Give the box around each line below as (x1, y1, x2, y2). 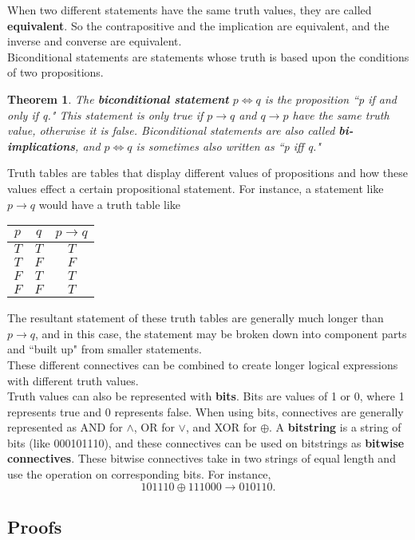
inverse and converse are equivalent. (7, 33, 182, 49)
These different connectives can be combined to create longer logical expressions (7, 356, 398, 372)
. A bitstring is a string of (269, 419, 401, 436)
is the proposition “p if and (264, 90, 397, 107)
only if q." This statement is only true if (7, 106, 204, 123)
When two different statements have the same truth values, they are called (7, 2, 372, 18)
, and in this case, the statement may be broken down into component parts (35, 325, 407, 341)
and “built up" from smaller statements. (7, 341, 202, 357)
